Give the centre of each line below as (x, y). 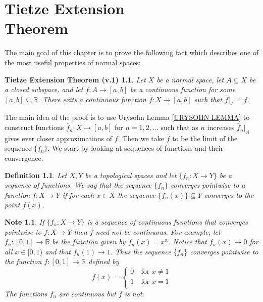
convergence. (24, 158)
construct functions (34, 127)
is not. (134, 293)
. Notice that (188, 242)
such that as (179, 127)
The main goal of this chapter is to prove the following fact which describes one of (132, 52)
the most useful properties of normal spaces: (73, 62)
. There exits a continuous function (92, 99)
